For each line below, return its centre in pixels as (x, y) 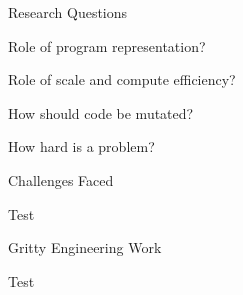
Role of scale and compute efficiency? (122, 79)
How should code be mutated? (101, 112)
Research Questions (68, 12)
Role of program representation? (107, 45)
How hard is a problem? (81, 146)
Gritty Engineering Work (85, 247)
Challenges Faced (61, 179)
